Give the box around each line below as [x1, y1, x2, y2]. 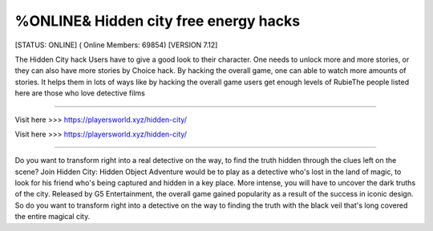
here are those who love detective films [14, 88, 146, 98]
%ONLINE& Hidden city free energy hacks [14, 12, 301, 30]
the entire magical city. [14, 212, 91, 221]
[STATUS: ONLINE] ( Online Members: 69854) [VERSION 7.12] [14, 40, 218, 50]
